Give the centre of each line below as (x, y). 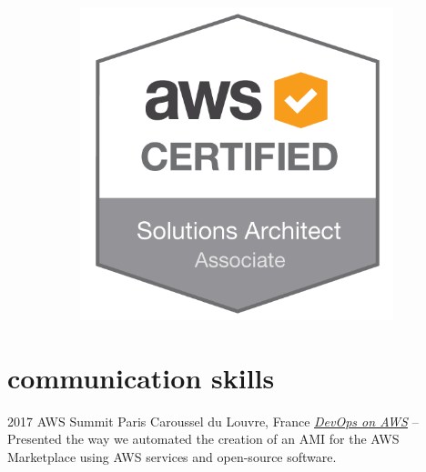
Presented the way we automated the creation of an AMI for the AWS (203, 439)
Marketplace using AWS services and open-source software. (172, 456)
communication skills (141, 377)
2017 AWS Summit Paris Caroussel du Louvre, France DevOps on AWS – (213, 421)
